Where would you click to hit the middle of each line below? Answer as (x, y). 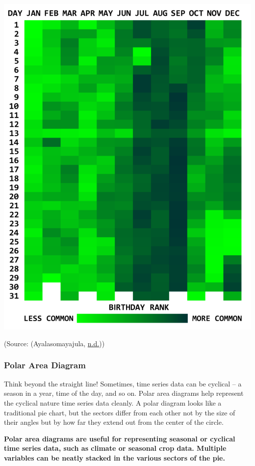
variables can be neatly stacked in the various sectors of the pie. (115, 457)
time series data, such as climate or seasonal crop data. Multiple (115, 448)
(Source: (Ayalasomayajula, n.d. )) (54, 343)
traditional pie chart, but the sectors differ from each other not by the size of (120, 412)
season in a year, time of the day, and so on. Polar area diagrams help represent (124, 393)
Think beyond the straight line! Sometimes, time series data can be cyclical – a (123, 383)
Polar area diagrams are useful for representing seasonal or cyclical (120, 438)
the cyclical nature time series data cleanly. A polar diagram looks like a (113, 402)
